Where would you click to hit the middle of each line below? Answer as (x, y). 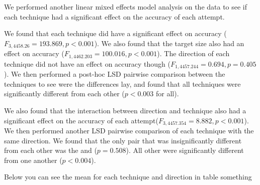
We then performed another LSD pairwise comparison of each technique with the (129, 130)
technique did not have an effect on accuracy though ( (87, 63)
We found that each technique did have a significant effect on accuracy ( (115, 33)
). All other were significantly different (185, 150)
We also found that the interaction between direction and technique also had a (125, 110)
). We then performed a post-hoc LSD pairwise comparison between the (115, 74)
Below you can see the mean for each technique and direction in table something (128, 177)
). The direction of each (193, 53)
